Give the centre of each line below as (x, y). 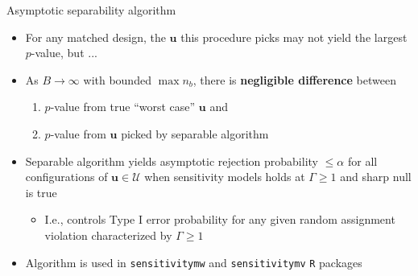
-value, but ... (64, 53)
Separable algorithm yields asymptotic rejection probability (172, 161)
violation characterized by (108, 235)
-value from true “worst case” (123, 107)
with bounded (117, 79)
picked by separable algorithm (195, 133)
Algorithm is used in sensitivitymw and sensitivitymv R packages (194, 262)
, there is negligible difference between (294, 79)
